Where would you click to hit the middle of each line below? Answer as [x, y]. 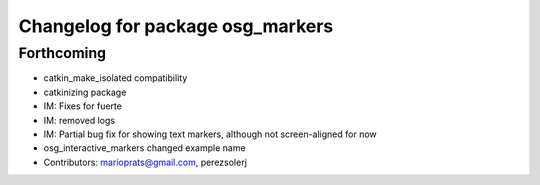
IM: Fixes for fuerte [82, 106]
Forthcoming [62, 53]
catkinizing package [85, 92]
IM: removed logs [79, 120]
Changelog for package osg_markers [176, 26]
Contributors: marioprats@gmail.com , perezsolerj [145, 162]
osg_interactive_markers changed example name [144, 148]
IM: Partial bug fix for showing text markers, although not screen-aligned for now [210, 134]
